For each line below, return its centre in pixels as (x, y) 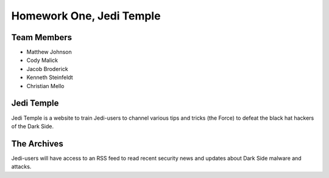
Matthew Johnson (49, 52)
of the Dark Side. (33, 126)
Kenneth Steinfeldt (50, 77)
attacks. (21, 166)
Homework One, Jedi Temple (86, 16)
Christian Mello (45, 86)
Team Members (42, 37)
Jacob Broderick (47, 69)
